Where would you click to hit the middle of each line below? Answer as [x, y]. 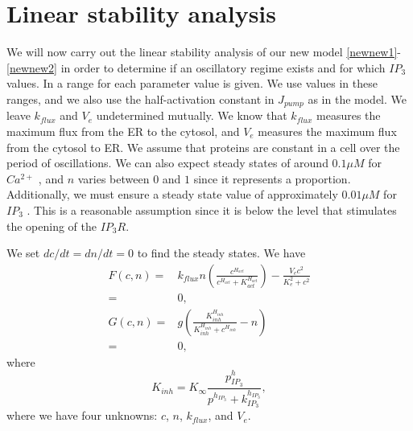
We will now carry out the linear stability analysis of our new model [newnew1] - [204, 52]
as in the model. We [357, 99]
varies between [114, 178]
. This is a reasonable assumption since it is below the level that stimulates [212, 209]
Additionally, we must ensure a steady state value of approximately [172, 194]
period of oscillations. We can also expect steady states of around [167, 163]
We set [23, 253]
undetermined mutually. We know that [192, 115]
